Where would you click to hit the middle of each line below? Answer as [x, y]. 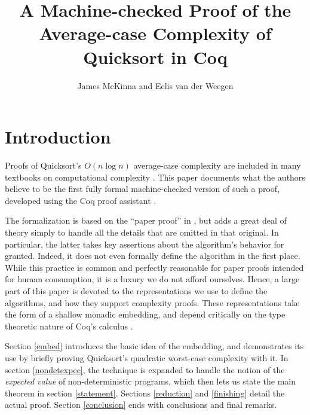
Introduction [58, 137]
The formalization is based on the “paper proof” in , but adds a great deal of [146, 220]
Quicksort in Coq [155, 57]
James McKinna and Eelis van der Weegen [155, 85]
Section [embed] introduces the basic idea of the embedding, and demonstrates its [154, 346]
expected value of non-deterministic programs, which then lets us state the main [151, 381]
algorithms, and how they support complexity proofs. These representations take [152, 302]
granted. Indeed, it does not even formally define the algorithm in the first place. [153, 256]
